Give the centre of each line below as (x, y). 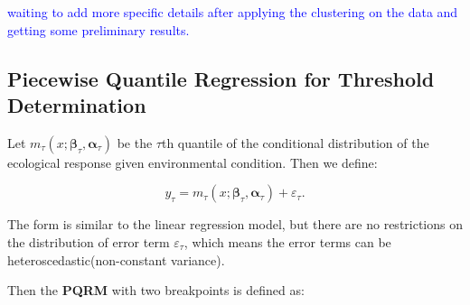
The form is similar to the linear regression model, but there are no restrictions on (235, 224)
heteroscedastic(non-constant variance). (116, 259)
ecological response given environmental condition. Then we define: (193, 162)
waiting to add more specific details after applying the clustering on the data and (233, 12)
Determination (77, 104)
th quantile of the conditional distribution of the (295, 142)
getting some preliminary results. (99, 29)
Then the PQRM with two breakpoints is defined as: (156, 290)
